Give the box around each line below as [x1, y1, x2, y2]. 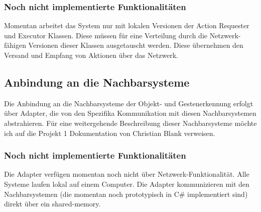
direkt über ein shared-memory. [4, 198, 101, 209]
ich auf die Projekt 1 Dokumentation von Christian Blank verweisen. [4, 127, 215, 138]
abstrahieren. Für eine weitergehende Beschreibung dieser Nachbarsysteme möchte [4, 117, 257, 128]
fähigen [4, 40, 26, 50]
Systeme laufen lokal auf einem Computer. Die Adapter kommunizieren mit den [4, 178, 249, 189]
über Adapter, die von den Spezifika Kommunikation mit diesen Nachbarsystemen [4, 108, 256, 118]
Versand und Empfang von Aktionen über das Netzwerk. [4, 50, 179, 60]
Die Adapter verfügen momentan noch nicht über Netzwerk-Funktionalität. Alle [4, 169, 249, 179]
